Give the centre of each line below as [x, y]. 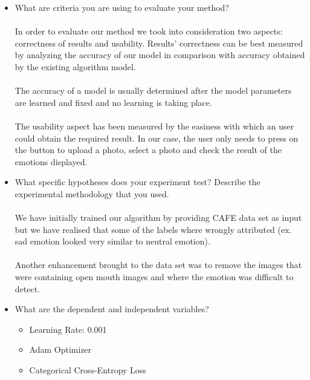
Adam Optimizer [60, 349]
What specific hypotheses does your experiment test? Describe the [137, 182]
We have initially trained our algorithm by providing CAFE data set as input [158, 218]
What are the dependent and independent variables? [112, 309]
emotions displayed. [51, 161]
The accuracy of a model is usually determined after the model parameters [153, 90]
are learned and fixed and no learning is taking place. [113, 102]
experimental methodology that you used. [92, 193]
